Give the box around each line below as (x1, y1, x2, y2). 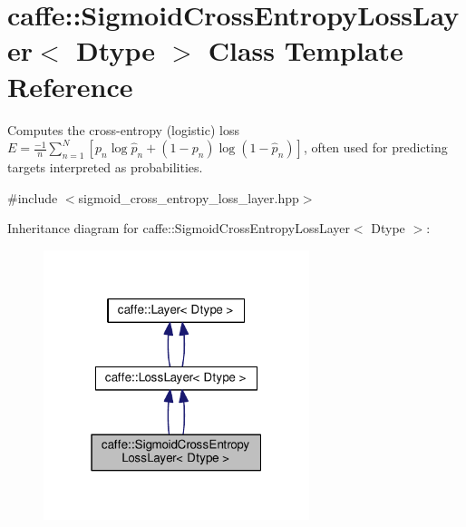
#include (7, 188, 58, 207)
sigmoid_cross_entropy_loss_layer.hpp (78, 188, 299, 207)
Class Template (208, 32, 403, 69)
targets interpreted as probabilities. (7, 158, 203, 177)
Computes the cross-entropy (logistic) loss (7, 120, 240, 139)
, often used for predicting (303, 138, 448, 157)
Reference (7, 67, 133, 104)
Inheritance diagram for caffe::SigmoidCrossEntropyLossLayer (7, 219, 350, 238)
